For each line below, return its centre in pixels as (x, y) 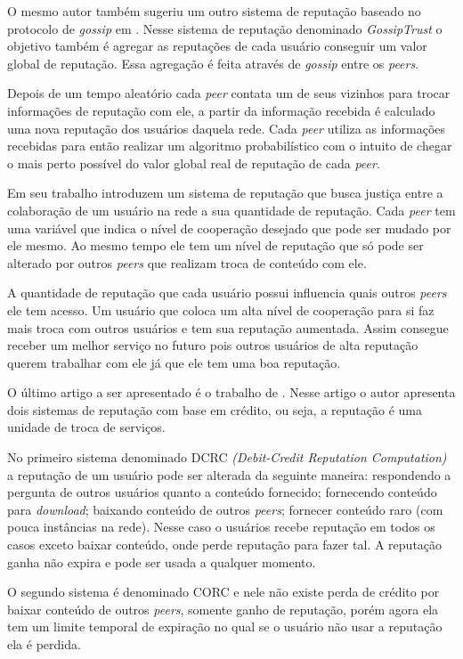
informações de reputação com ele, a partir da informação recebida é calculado (221, 110)
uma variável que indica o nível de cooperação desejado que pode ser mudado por (229, 228)
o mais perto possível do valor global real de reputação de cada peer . (194, 163)
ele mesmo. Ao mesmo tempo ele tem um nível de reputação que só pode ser (215, 245)
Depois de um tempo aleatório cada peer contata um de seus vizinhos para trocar (229, 93)
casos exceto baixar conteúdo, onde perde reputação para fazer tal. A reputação (225, 545)
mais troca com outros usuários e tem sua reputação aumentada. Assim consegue (228, 327)
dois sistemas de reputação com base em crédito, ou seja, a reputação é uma (215, 409)
